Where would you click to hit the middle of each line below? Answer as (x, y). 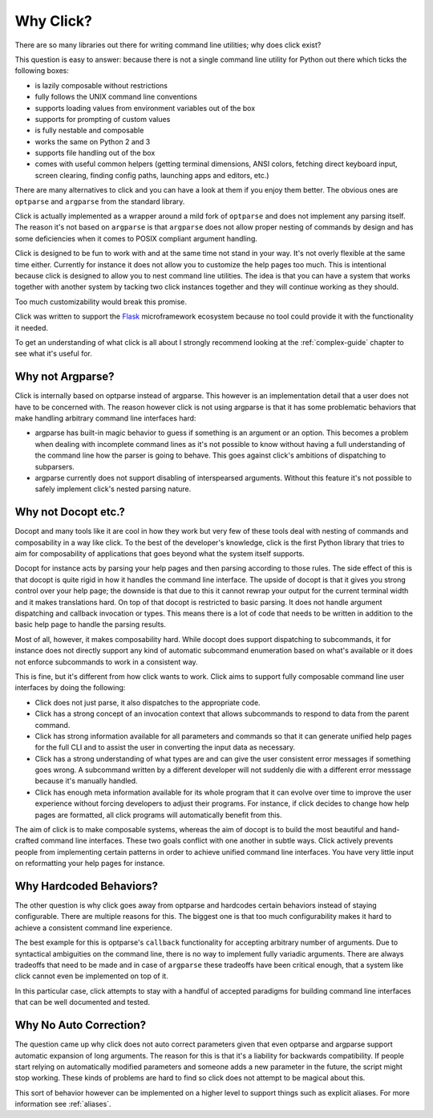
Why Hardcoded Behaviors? (87, 886)
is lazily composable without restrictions (101, 85)
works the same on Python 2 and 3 (93, 141)
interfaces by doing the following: (70, 688)
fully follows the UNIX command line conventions (116, 97)
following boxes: (42, 71)
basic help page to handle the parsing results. (90, 624)
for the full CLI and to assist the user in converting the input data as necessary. (165, 747)
